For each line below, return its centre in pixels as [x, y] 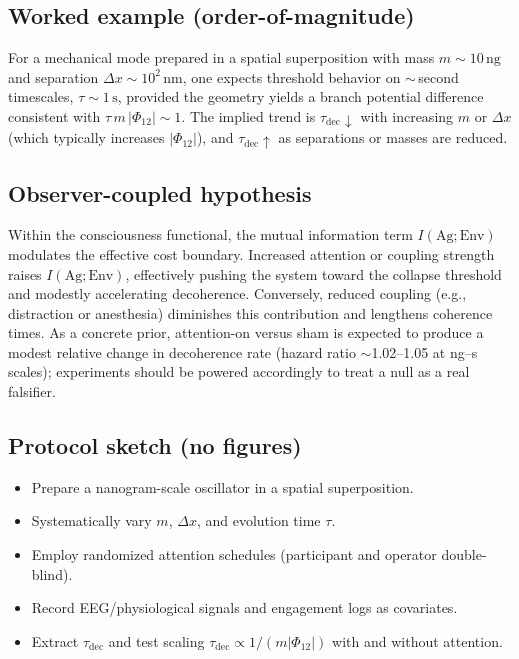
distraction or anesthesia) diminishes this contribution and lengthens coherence [250, 312]
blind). [52, 573]
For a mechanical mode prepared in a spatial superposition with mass [221, 57]
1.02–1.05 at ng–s [424, 351]
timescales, [41, 96]
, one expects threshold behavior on [291, 76]
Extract [55, 640]
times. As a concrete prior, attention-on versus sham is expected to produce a [246, 332]
